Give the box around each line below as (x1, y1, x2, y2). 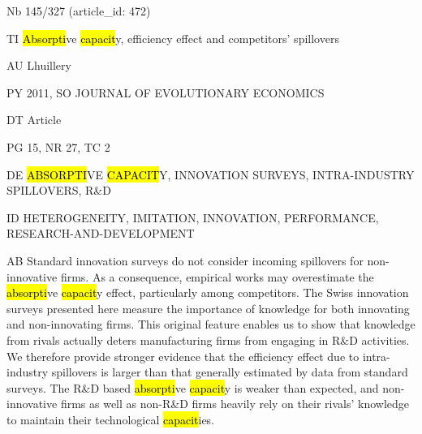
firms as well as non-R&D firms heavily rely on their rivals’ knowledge (60, 395, 410, 412)
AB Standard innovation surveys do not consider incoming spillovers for (6, 251, 364, 269)
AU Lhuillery (6, 57, 71, 74)
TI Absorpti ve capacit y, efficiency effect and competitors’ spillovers (6, 29, 339, 46)
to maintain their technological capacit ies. (6, 410, 215, 428)
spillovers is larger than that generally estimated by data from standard (51, 363, 408, 380)
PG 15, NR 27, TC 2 (6, 138, 110, 155)
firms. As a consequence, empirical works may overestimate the (60, 268, 374, 285)
